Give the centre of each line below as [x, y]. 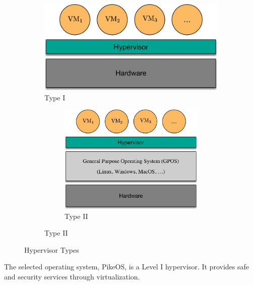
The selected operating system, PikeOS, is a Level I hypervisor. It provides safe [126, 267]
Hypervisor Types [52, 249]
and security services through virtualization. [72, 277]
